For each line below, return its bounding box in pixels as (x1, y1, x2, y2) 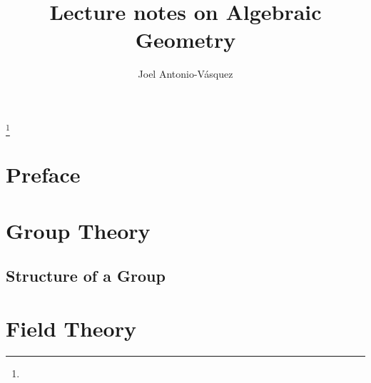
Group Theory (6, 215, 151, 245)
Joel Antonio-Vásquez (138, 66, 233, 81)
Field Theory (6, 313, 136, 342)
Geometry (135, 25, 236, 54)
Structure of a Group (6, 265, 166, 287)
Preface (6, 160, 81, 189)
